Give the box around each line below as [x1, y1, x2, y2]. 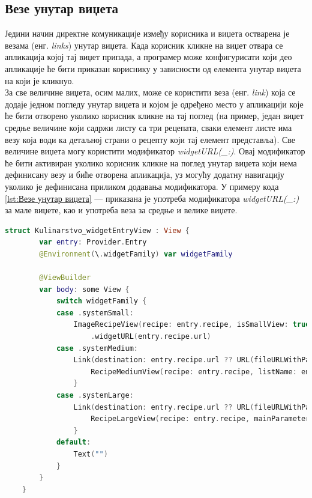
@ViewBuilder [39, 273, 91, 282]
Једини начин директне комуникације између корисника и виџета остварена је [5, 27, 290, 40]
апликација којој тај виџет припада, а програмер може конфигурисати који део [5, 50, 292, 63]
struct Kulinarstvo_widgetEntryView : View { [5, 226, 190, 235]
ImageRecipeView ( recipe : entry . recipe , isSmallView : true [73, 320, 310, 329]
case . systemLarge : [56, 391, 134, 400]
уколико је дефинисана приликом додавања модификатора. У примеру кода [5, 180, 279, 192]
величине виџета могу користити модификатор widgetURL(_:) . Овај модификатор [5, 145, 305, 157]
